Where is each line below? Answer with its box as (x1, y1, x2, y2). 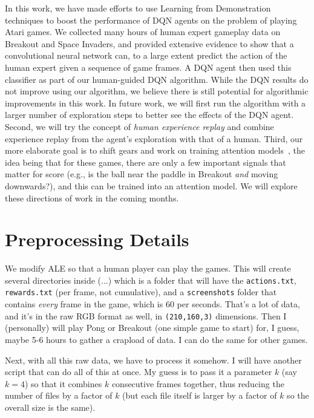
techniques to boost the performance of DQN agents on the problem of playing (5, 13, 297, 26)
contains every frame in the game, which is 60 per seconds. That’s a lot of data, (5, 298, 300, 310)
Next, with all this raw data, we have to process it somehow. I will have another (5, 353, 302, 366)
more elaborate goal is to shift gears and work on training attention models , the (5, 144, 305, 157)
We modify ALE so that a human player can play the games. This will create (5, 262, 291, 275)
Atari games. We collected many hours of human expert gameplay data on (5, 25, 281, 38)
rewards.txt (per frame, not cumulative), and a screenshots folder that (5, 286, 277, 298)
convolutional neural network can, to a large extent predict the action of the (5, 49, 287, 62)
